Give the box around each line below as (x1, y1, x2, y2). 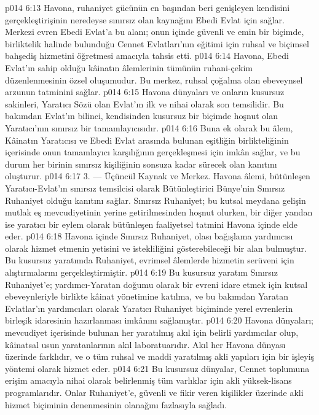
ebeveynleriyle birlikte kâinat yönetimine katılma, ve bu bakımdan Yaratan (5, 290, 289, 303)
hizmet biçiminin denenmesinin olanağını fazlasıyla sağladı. (5, 398, 227, 411)
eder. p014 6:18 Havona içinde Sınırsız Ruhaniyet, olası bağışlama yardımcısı (5, 230, 293, 242)
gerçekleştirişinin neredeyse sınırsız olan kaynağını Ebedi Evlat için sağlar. (5, 13, 285, 26)
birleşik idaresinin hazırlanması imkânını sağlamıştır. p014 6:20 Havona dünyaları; (5, 314, 313, 327)
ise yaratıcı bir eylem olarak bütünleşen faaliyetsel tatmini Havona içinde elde (5, 217, 297, 230)
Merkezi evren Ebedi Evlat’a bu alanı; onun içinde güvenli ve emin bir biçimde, (5, 25, 304, 38)
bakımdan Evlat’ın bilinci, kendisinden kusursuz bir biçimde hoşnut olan (5, 109, 278, 122)
